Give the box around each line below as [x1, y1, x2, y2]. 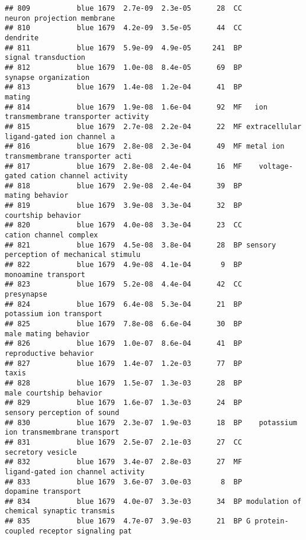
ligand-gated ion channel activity [5, 467, 145, 476]
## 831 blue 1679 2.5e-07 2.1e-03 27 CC [5, 438, 242, 446]
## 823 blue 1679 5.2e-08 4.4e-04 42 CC [5, 280, 242, 289]
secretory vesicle [5, 448, 77, 457]
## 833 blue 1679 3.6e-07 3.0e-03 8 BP [5, 477, 242, 486]
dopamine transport [5, 487, 81, 496]
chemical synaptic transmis [5, 507, 115, 516]
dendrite [5, 33, 39, 42]
